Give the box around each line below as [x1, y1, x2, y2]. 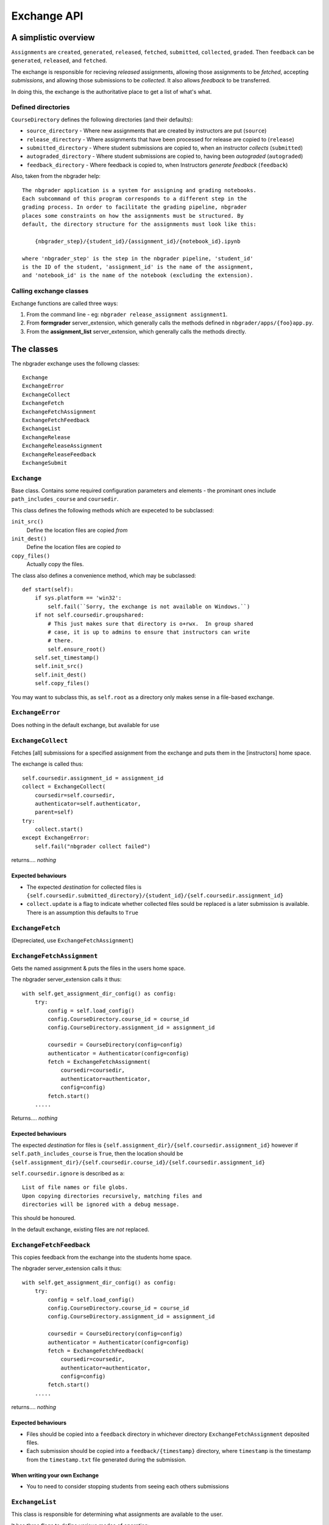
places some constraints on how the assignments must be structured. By [22, 212, 244, 219]
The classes [11, 343, 58, 354]
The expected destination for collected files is [26, 883, 142, 891]
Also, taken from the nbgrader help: [11, 173, 101, 180]
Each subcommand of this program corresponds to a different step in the [22, 195, 247, 202]
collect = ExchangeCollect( [22, 783, 106, 790]
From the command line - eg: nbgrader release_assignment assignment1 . [26, 310, 228, 318]
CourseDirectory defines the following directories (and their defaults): [11, 116, 193, 123]
